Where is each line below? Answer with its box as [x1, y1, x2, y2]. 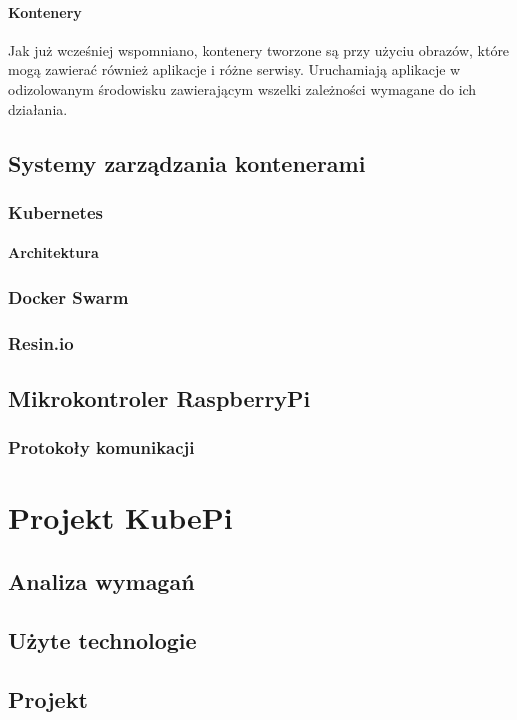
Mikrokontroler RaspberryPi [8, 383, 311, 414]
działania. [8, 98, 68, 119]
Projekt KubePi [8, 497, 233, 538]
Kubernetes [8, 199, 103, 224]
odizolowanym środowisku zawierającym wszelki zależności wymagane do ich [8, 78, 477, 99]
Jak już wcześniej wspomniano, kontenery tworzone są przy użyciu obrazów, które [8, 39, 510, 60]
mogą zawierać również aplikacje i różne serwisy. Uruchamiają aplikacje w [8, 59, 461, 80]
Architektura [8, 242, 99, 263]
